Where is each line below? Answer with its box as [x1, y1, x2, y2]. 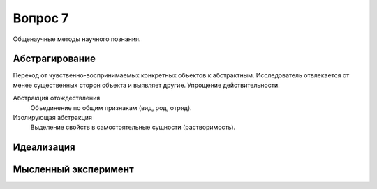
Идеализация [13, 142, 76, 153]
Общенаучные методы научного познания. [13, 35, 141, 43]
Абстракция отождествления [13, 94, 101, 103]
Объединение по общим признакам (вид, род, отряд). [30, 103, 192, 112]
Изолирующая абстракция [13, 114, 92, 122]
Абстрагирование [13, 53, 96, 65]
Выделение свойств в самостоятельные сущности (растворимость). [30, 123, 236, 132]
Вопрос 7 [13, 10, 69, 26]
